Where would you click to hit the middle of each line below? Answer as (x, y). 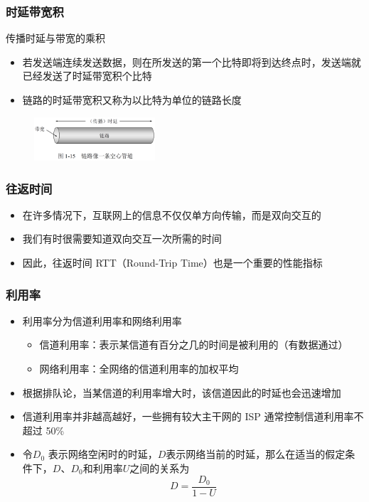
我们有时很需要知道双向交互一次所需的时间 (122, 239)
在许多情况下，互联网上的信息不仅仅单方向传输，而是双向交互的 (172, 214)
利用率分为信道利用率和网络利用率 (102, 320)
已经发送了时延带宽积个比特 (87, 76)
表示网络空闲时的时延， (103, 454)
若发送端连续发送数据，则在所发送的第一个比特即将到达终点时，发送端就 (192, 62)
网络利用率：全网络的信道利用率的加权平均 (139, 369)
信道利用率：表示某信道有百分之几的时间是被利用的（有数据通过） (194, 345)
